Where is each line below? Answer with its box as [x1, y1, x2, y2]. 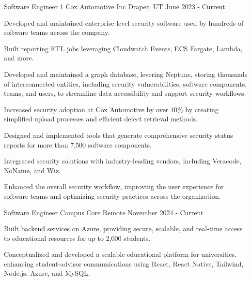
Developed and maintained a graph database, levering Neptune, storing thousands [4, 69, 248, 79]
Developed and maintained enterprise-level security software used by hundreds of [4, 17, 244, 28]
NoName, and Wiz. [4, 165, 61, 175]
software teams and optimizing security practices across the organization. [4, 191, 221, 201]
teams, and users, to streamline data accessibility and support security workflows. [4, 88, 246, 98]
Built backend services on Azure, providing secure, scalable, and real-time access [4, 223, 243, 234]
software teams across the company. [4, 27, 110, 37]
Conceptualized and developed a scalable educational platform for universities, [4, 249, 236, 259]
